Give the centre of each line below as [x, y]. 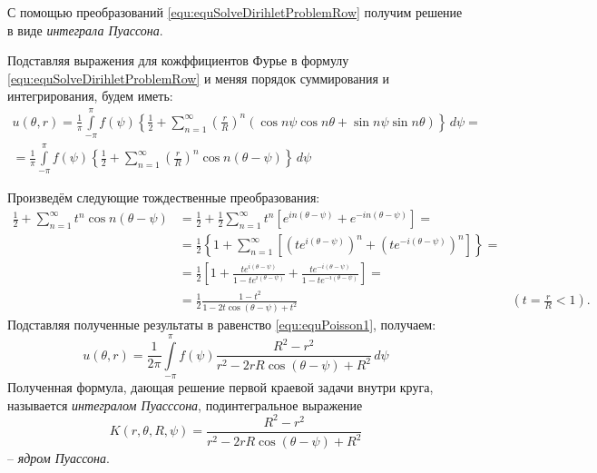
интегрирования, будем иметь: [90, 96]
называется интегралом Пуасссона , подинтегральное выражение [185, 404]
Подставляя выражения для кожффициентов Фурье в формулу [178, 60]
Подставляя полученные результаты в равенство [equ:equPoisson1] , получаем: [222, 325]
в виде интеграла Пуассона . [85, 30]
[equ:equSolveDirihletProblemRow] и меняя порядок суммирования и [198, 78]
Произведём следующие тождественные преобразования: [164, 197]
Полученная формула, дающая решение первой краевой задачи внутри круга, [220, 386]
